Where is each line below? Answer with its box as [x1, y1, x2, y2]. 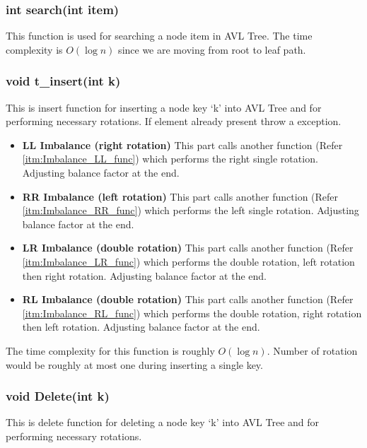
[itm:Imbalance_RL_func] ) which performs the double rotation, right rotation [22, 305, 362, 320]
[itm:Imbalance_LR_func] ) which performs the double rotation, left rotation [22, 254, 355, 269]
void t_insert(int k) [6, 72, 121, 90]
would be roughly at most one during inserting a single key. [6, 357, 263, 372]
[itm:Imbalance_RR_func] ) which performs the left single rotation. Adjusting [22, 203, 359, 218]
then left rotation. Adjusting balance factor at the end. [22, 319, 260, 334]
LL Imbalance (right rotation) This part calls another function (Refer [22, 137, 343, 152]
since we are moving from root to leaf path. [118, 42, 306, 57]
